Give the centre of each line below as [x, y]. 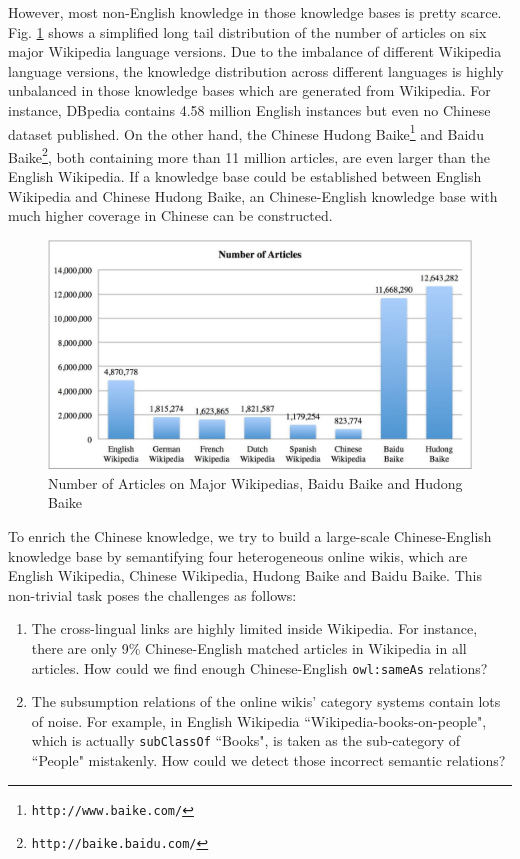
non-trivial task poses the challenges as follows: [152, 594]
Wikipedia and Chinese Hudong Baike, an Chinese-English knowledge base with [253, 195]
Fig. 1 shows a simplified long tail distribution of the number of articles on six [247, 31]
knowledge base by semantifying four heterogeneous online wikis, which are [238, 555]
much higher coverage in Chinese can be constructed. [170, 215]
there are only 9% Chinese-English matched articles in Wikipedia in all [249, 647]
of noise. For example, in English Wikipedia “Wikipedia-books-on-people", [259, 720]
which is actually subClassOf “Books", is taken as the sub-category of [245, 740]
